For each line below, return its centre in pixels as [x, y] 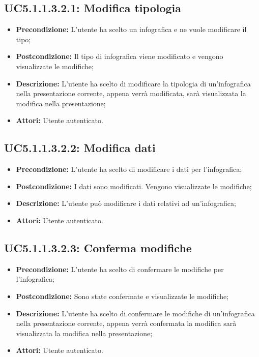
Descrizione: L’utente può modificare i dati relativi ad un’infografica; [126, 203]
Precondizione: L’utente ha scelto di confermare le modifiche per [120, 269]
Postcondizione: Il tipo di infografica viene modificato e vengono [120, 56]
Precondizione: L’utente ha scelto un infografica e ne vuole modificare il [131, 29]
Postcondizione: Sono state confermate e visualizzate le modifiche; [122, 296]
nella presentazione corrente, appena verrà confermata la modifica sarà [126, 323]
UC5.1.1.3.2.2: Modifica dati [80, 148]
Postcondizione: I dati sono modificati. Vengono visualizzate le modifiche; [134, 186]
